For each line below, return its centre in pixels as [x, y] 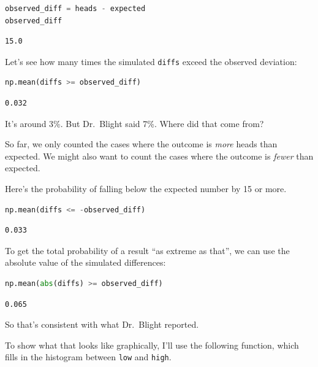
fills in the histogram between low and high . [88, 357]
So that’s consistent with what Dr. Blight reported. [102, 324]
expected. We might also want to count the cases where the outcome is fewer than [159, 156]
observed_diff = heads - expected [75, 9]
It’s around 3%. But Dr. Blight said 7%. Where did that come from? [134, 123]
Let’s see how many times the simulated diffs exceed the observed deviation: [151, 61]
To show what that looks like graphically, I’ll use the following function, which [152, 345]
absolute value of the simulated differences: [85, 262]
